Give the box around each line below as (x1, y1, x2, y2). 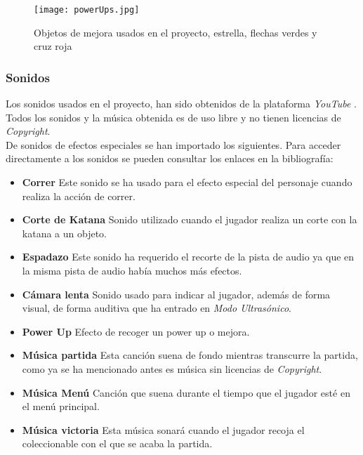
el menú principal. (22, 399, 100, 414)
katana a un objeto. (22, 225, 107, 240)
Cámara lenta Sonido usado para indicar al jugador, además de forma (22, 286, 331, 301)
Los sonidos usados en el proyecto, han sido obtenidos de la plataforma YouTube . (6, 96, 357, 111)
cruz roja (34, 39, 72, 53)
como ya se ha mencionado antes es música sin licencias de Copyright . (22, 361, 322, 376)
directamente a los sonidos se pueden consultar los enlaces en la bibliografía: (6, 151, 334, 166)
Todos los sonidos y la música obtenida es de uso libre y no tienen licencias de (6, 110, 341, 124)
